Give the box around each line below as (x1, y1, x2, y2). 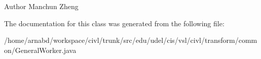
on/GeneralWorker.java (4, 44, 77, 55)
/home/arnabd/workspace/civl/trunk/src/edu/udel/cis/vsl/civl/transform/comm (4, 35, 257, 45)
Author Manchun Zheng (4, 1, 79, 11)
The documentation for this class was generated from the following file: (4, 18, 225, 28)
